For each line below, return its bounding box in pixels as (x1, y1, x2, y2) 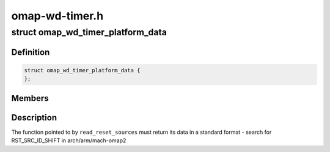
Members (11, 93, 49, 103)
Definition (11, 47, 50, 57)
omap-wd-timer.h (11, 9, 104, 22)
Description (11, 112, 57, 123)
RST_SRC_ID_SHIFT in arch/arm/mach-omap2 (11, 137, 127, 144)
